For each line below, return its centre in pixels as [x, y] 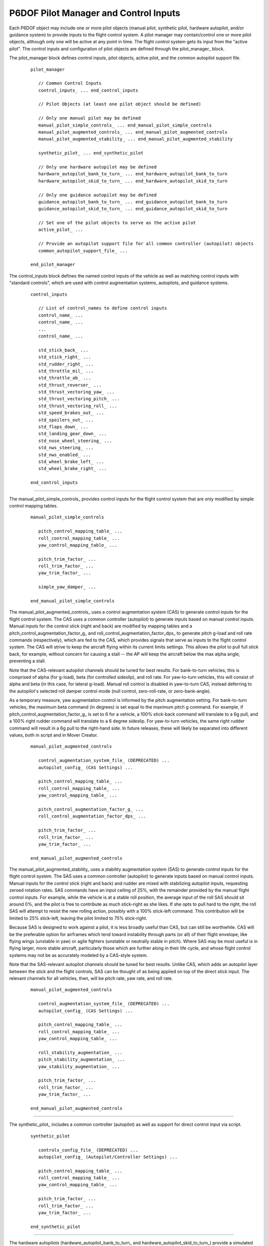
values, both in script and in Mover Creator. [54, 735]
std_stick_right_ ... [65, 357]
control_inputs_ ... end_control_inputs [88, 90]
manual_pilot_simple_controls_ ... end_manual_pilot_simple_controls [125, 125]
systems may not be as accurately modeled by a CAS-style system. [78, 955]
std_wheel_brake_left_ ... [71, 462]
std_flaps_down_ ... [63, 427]
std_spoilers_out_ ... [66, 420]
